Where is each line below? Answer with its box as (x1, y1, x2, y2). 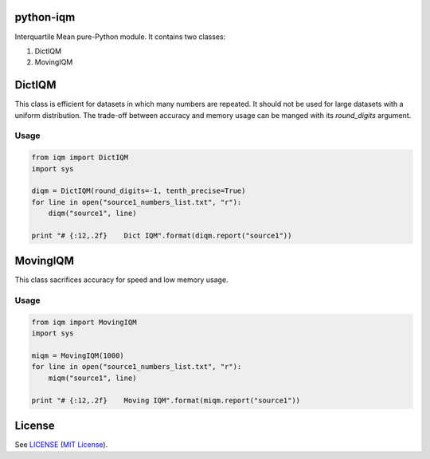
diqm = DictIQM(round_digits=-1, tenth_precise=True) (31, 186, 246, 195)
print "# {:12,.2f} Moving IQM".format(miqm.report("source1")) (31, 395, 301, 405)
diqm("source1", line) (48, 209, 137, 218)
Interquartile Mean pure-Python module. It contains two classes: (14, 32, 226, 41)
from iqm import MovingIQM (31, 317, 137, 327)
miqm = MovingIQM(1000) (31, 351, 125, 360)
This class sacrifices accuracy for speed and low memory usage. (14, 275, 229, 284)
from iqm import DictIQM (31, 153, 129, 163)
